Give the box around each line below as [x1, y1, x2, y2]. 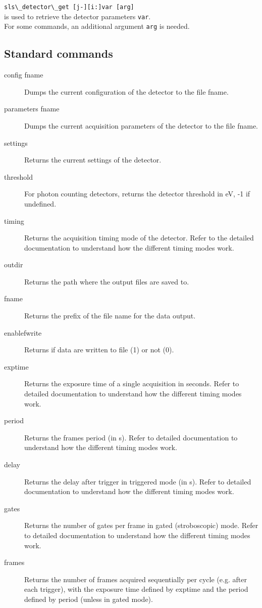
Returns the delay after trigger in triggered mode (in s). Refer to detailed [24, 476, 251, 487]
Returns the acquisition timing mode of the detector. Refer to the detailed [24, 232, 254, 243]
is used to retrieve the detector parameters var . [4, 11, 151, 21]
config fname [4, 69, 43, 80]
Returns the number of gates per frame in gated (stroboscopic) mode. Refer [24, 520, 258, 531]
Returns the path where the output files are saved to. [24, 276, 189, 287]
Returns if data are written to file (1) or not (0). [24, 344, 174, 355]
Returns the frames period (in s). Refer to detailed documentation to [24, 432, 238, 442]
